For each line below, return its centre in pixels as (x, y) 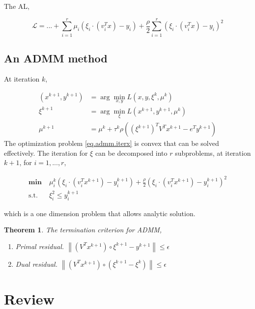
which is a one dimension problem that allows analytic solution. (100, 213)
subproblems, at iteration (213, 153)
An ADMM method (56, 58)
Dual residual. (37, 264)
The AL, (17, 6)
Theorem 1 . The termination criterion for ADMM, (83, 230)
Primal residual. (40, 246)
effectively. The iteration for (46, 153)
